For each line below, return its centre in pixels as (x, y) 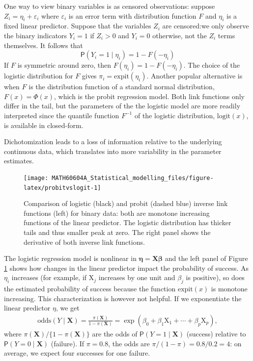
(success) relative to (216, 334)
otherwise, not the (180, 35)
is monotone (229, 289)
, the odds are (129, 343)
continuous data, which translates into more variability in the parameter (113, 151)
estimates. (19, 161)
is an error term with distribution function (132, 15)
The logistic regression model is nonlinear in (70, 258)
